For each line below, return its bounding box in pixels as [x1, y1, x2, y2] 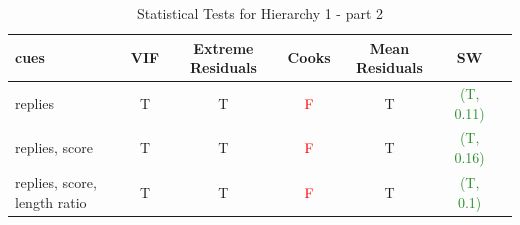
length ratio [15, 191, 87, 212]
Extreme [193, 37, 254, 58]
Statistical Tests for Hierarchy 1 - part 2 [136, 3, 384, 23]
